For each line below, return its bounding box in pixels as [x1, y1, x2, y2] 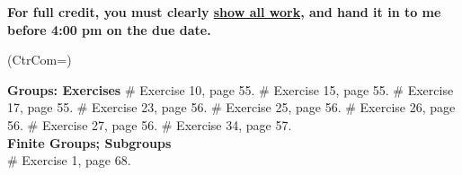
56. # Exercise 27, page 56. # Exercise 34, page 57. [7, 115, 292, 134]
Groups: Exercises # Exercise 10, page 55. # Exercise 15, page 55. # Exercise [7, 80, 454, 99]
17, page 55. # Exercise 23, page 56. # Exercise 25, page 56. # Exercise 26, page [7, 98, 456, 117]
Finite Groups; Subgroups [7, 133, 172, 152]
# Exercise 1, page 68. [7, 151, 131, 170]
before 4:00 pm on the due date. [7, 20, 211, 39]
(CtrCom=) [7, 50, 72, 69]
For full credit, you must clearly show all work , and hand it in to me [7, 3, 441, 21]
